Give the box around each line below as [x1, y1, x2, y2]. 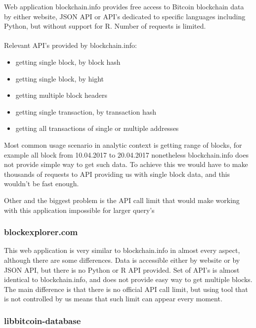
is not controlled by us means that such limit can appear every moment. [4, 293, 222, 304]
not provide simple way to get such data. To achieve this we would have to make [4, 159, 248, 169]
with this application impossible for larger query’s [4, 205, 155, 215]
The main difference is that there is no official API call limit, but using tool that [4, 284, 248, 294]
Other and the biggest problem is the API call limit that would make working [4, 195, 240, 205]
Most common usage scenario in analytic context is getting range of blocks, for [4, 139, 242, 150]
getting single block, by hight [15, 73, 104, 83]
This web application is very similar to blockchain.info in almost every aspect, [4, 245, 240, 255]
